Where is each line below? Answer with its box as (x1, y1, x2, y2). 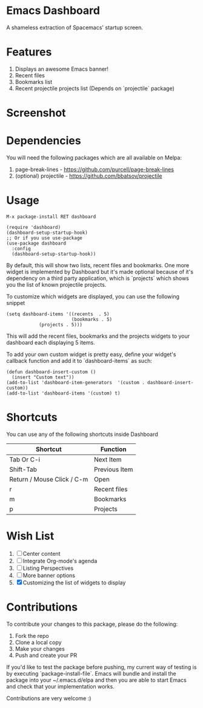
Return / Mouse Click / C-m (9, 475, 88, 483)
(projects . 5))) (38, 321, 83, 328)
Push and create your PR (15, 651, 78, 659)
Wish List (6, 529, 55, 543)
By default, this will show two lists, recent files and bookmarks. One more (6, 261, 190, 268)
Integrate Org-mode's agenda (22, 557, 98, 564)
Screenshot (6, 106, 66, 120)
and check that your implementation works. (6, 682, 115, 690)
